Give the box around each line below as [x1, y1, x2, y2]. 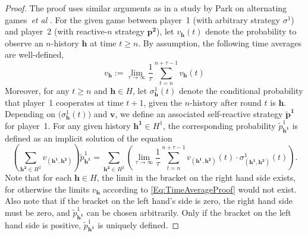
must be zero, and [5, 206, 70, 218]
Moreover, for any [5, 84, 70, 97]
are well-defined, [5, 48, 64, 61]
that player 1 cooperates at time [5, 96, 124, 108]
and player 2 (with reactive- [5, 25, 108, 37]
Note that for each [5, 171, 72, 184]
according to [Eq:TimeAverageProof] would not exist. [103, 182, 297, 195]
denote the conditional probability [179, 84, 303, 97]
